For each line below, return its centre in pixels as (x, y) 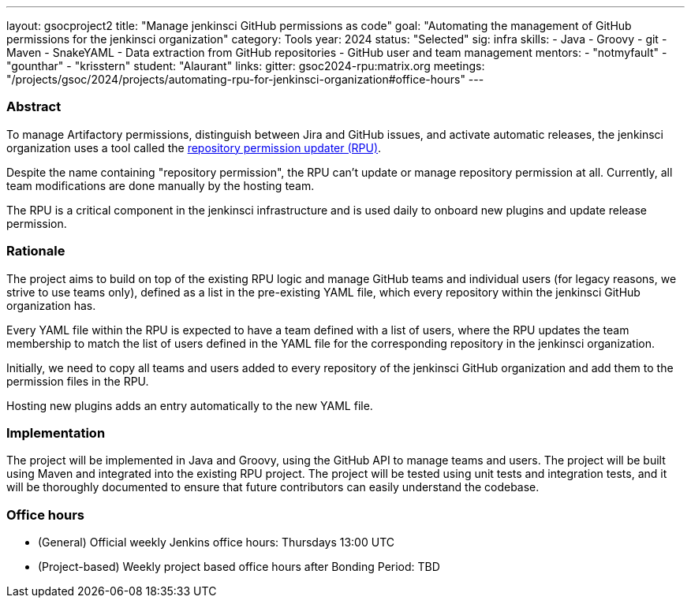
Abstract (34, 107)
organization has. (51, 305)
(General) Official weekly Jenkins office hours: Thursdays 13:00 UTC (216, 542)
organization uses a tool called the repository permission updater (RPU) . (194, 147)
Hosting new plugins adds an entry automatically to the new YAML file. (190, 405)
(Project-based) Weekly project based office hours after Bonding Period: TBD (239, 567)
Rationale (36, 251)
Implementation (56, 432)
